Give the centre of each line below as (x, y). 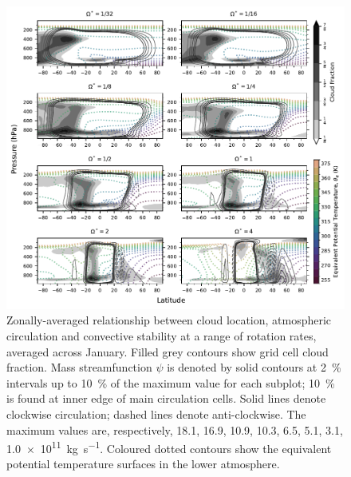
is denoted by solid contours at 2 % (254, 367)
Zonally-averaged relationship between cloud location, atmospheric (169, 320)
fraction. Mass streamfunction (79, 367)
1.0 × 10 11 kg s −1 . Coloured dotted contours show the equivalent (169, 447)
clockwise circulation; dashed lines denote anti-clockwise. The (156, 413)
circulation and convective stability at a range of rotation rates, (162, 335)
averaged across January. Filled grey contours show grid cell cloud (168, 351)
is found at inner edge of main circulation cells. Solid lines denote (166, 398)
